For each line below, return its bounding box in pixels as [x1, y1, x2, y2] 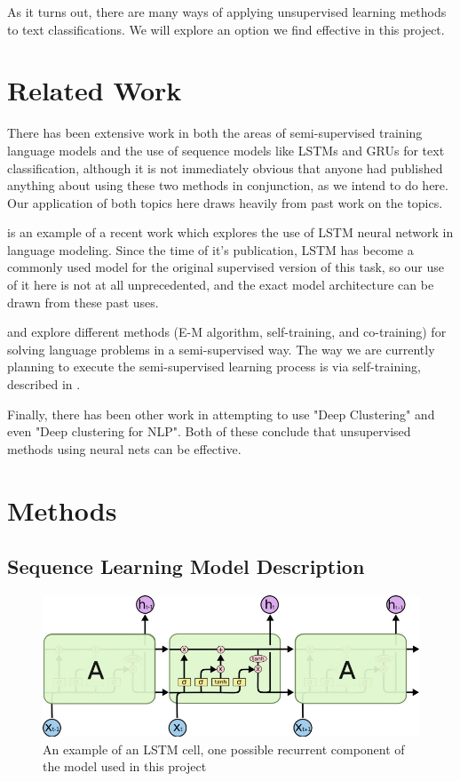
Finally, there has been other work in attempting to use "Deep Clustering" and [7, 404, 435, 423]
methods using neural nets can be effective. [7, 439, 242, 458]
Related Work [7, 72, 182, 108]
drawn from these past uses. [7, 292, 159, 311]
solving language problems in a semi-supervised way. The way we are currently [7, 339, 435, 358]
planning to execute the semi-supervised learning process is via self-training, [7, 357, 421, 376]
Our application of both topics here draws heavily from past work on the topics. [7, 193, 443, 211]
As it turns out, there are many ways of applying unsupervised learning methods [7, 3, 447, 20]
